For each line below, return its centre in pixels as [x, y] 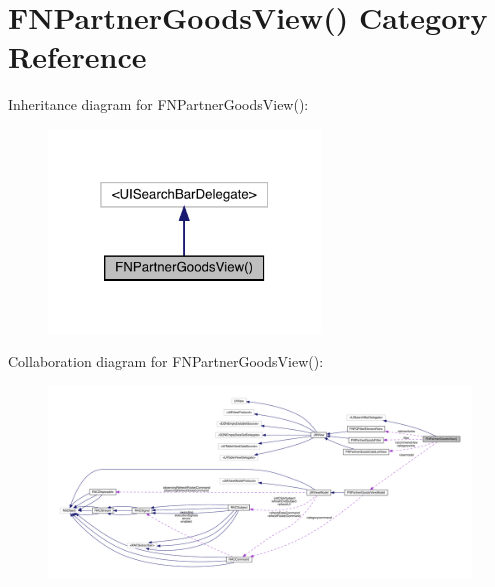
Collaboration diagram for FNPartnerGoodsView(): [166, 361]
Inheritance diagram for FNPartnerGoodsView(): [158, 104]
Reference [77, 56]
